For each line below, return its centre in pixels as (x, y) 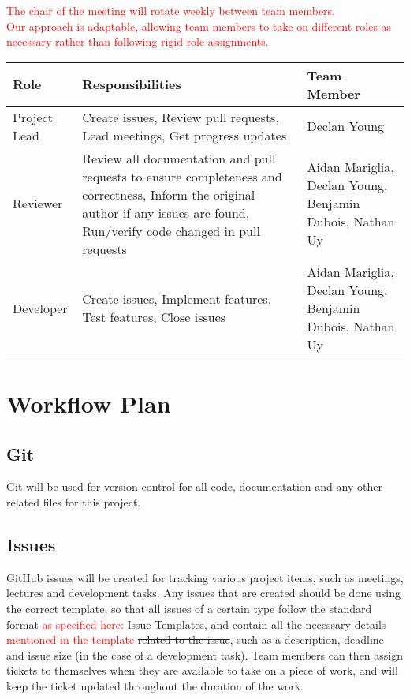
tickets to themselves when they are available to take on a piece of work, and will (202, 670)
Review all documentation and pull (179, 158)
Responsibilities (132, 84)
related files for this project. (74, 501)
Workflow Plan (89, 403)
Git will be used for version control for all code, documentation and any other (194, 486)
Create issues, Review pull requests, (181, 117)
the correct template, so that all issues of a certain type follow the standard (189, 608)
